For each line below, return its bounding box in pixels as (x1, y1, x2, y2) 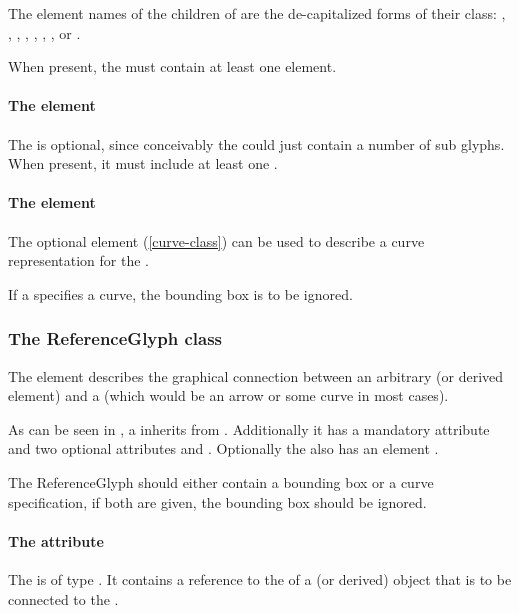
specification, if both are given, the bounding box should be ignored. (8, 491, 427, 512)
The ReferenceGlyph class (8, 326, 223, 351)
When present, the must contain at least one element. (8, 56, 337, 77)
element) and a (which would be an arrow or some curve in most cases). (8, 385, 449, 406)
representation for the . (8, 250, 149, 271)
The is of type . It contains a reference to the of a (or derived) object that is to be (8, 568, 512, 589)
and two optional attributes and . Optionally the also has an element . (8, 438, 439, 459)
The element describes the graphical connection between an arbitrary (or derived (8, 365, 504, 386)
